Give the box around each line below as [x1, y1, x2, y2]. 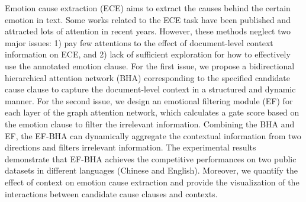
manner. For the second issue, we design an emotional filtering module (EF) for [5, 94, 293, 107]
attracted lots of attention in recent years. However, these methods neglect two [5, 25, 291, 37]
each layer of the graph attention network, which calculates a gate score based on [5, 106, 299, 118]
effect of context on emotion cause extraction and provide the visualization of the [5, 175, 299, 188]
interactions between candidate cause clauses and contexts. [5, 187, 218, 200]
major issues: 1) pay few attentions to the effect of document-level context [5, 36, 273, 49]
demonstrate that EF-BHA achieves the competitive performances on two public [5, 152, 297, 165]
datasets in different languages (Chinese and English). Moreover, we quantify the [5, 164, 298, 177]
